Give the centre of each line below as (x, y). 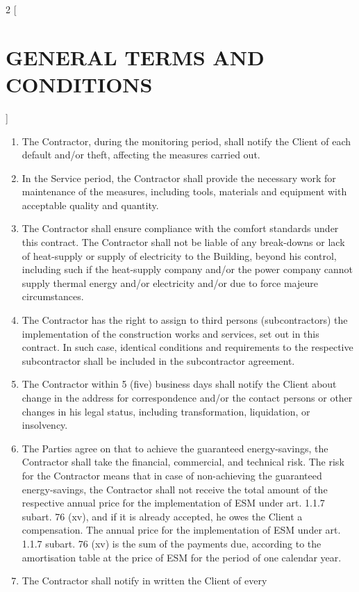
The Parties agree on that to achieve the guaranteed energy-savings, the (175, 448)
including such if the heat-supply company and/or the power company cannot (187, 269)
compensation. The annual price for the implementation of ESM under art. (181, 530)
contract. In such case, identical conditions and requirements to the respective (187, 347)
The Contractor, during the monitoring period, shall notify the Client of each (186, 141)
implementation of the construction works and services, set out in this (170, 333)
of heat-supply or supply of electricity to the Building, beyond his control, (179, 255)
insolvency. (45, 425)
